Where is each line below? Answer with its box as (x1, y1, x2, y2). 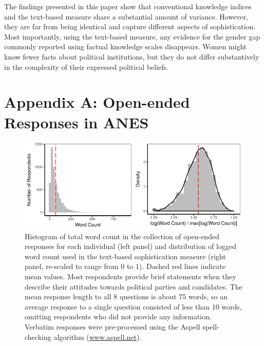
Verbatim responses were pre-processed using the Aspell (25, 321, 200, 332)
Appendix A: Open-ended (4, 91, 190, 112)
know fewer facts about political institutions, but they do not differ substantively (4, 51, 259, 62)
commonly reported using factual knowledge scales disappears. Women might (4, 41, 247, 52)
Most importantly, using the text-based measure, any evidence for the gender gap (4, 31, 260, 42)
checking (25, 331, 51, 342)
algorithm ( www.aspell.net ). (53, 331, 142, 342)
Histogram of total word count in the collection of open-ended (25, 230, 219, 241)
